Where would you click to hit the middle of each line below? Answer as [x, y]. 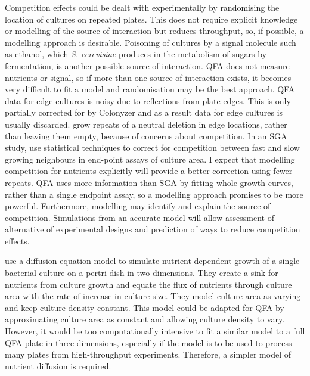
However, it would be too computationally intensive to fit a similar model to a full [155, 331]
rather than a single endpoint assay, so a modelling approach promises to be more [154, 194]
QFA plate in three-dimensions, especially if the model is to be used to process [148, 342]
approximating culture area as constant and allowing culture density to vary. [145, 319]
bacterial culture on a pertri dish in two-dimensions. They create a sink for [142, 273]
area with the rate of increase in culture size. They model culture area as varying [153, 296]
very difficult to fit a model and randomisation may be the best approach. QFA [150, 89]
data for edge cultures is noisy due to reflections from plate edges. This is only [148, 100]
